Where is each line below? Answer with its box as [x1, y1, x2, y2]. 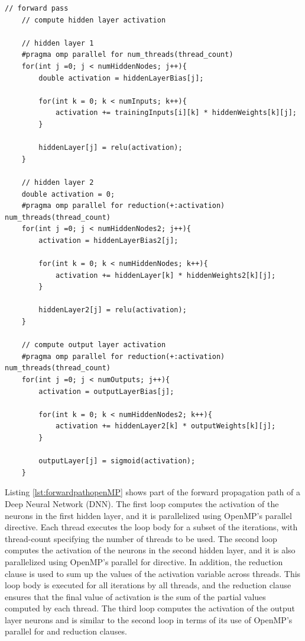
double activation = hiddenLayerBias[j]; [38, 73, 204, 82]
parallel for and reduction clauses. [5, 625, 127, 637]
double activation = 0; [21, 190, 115, 198]
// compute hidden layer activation [21, 15, 166, 24]
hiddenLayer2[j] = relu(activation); [38, 306, 187, 315]
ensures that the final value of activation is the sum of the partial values [5, 590, 266, 602]
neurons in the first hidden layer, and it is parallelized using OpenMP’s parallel [5, 509, 292, 521]
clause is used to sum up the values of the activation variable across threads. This [5, 567, 301, 579]
